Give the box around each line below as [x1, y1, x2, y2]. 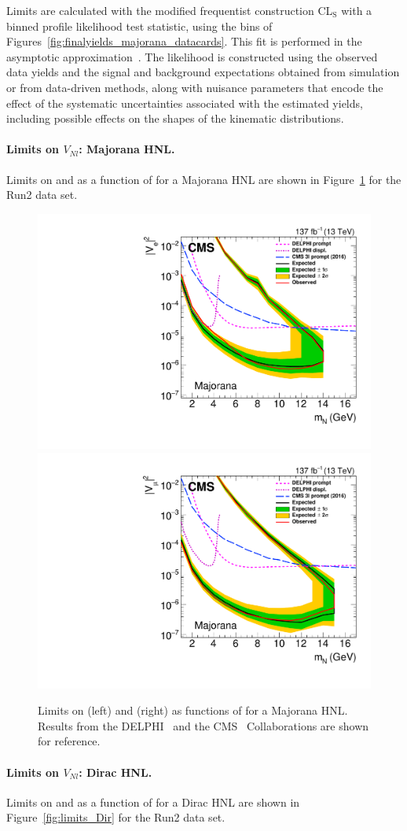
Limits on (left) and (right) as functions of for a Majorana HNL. [38, 702, 348, 719]
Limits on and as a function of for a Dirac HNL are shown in [6, 793, 300, 810]
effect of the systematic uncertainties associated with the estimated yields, [6, 94, 363, 111]
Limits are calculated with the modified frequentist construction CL [6, 2, 333, 18]
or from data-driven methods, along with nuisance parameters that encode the [6, 79, 383, 95]
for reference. [38, 733, 101, 749]
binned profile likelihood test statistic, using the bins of [6, 17, 273, 34]
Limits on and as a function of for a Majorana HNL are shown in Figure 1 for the [6, 171, 401, 187]
